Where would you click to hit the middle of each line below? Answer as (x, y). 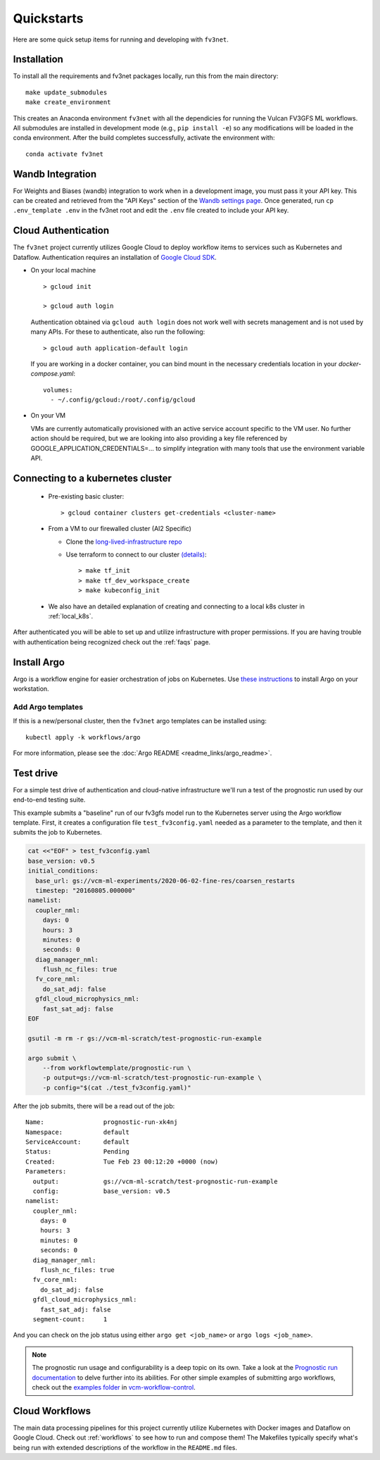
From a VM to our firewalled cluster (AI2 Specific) (120, 529)
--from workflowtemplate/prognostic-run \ (117, 1068)
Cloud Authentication (61, 231)
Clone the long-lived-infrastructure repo (124, 542)
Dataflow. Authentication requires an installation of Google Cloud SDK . (115, 257)
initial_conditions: (63, 871)
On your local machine (63, 270)
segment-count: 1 (70, 1319)
